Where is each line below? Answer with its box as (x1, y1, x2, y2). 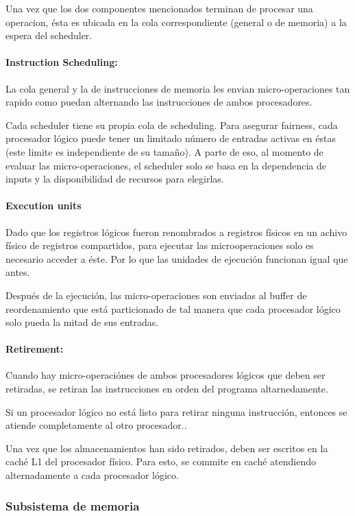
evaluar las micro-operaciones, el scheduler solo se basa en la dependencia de (5, 158, 327, 172)
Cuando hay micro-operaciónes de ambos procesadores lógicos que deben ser (5, 368, 326, 382)
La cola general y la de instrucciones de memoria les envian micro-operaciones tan (5, 81, 350, 95)
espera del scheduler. (5, 28, 93, 43)
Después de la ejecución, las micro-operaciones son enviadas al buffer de (5, 288, 307, 302)
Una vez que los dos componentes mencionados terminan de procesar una (5, 1, 313, 15)
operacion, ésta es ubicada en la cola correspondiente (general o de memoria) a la (5, 14, 347, 29)
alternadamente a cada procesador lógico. (5, 468, 179, 482)
